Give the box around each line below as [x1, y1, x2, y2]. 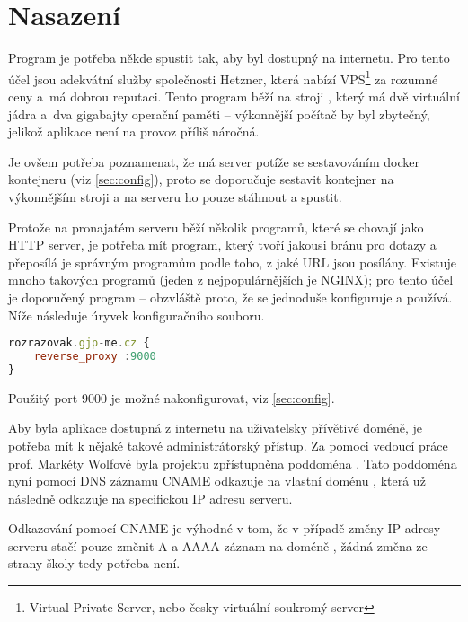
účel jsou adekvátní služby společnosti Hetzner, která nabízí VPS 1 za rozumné [8, 66, 438, 88]
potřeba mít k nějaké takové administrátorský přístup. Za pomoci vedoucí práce [8, 435, 448, 454]
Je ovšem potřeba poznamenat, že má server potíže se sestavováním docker [8, 152, 419, 171]
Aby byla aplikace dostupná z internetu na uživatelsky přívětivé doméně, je [8, 418, 423, 437]
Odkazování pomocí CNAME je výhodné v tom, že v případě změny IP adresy [8, 519, 441, 538]
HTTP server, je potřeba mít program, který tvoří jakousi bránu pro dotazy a [8, 235, 437, 254]
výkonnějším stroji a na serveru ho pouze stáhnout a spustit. [8, 187, 342, 206]
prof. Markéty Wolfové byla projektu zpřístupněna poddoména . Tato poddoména [8, 453, 457, 472]
